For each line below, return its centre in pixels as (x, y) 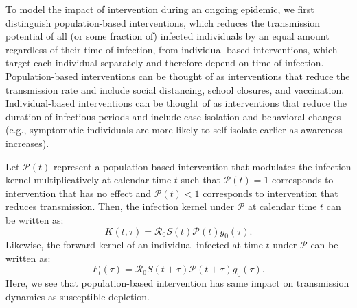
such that (200, 180)
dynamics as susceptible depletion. (78, 296)
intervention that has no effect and (79, 193)
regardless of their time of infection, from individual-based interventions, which (172, 49)
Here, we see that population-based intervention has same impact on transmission (177, 283)
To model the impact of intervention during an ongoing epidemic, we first (160, 9)
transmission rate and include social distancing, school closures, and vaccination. (175, 89)
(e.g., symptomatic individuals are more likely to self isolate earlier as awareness (174, 130)
